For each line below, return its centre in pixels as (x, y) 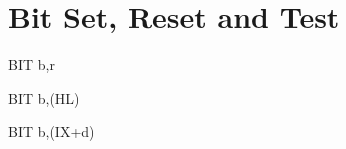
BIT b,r (31, 64)
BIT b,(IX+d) (51, 131)
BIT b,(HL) (44, 97)
